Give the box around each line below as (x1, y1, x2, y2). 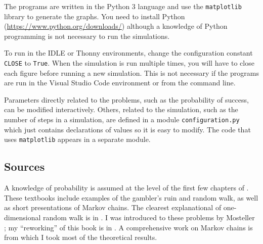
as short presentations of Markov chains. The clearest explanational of (4, 202, 222, 213)
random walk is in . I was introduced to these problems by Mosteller (43, 212, 255, 222)
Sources (4, 159, 45, 174)
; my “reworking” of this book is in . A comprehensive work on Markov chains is (4, 222, 253, 232)
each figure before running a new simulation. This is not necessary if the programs (4, 67, 259, 78)
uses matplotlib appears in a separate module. (4, 134, 151, 144)
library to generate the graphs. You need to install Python (4, 11, 185, 21)
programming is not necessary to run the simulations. (4, 30, 170, 41)
